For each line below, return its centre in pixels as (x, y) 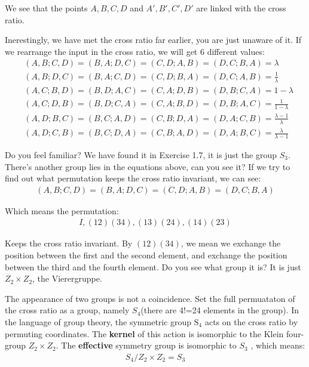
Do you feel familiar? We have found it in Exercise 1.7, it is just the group (141, 154)
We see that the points (46, 8)
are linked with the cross (241, 8)
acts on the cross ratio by (251, 321)
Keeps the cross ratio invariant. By (69, 243)
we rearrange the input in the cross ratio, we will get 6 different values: (135, 51)
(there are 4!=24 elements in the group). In (220, 310)
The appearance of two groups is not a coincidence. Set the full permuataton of (150, 298)
